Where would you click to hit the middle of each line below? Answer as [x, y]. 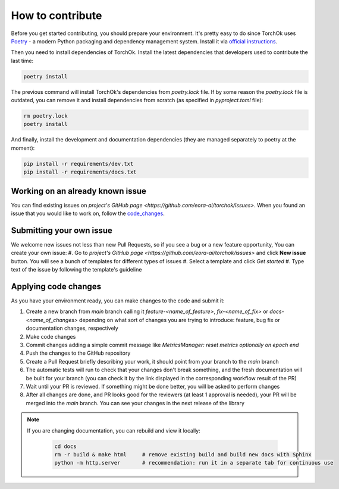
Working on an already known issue [79, 191]
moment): [23, 148]
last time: [22, 61]
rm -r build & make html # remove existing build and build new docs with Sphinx [183, 454]
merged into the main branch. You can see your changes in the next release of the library [135, 403]
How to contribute [56, 15]
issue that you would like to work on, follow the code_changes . [88, 213]
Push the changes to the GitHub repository [78, 353]
